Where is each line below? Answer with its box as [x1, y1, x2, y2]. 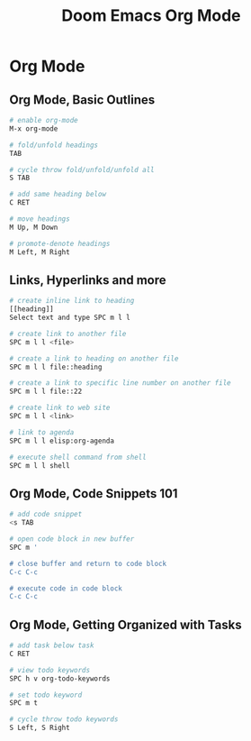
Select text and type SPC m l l [9, 313, 130, 323]
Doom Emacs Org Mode [61, 5, 241, 26]
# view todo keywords [9, 665, 91, 674]
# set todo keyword [9, 691, 83, 700]
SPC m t [9, 699, 39, 708]
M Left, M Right [9, 247, 70, 257]
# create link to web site [9, 403, 111, 413]
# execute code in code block [9, 583, 123, 593]
